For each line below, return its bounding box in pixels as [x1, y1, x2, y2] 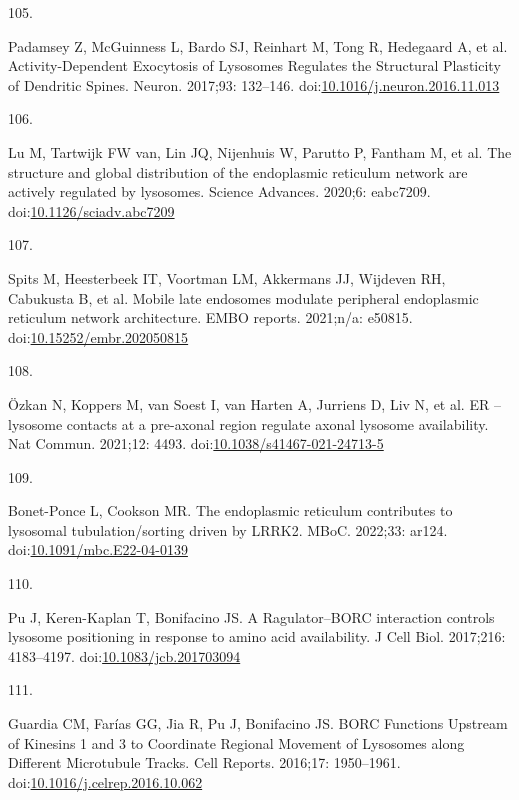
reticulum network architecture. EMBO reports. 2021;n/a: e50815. [8, 307, 413, 328]
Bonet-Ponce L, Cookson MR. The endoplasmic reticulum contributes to [8, 500, 453, 521]
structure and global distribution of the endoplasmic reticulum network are [8, 161, 468, 182]
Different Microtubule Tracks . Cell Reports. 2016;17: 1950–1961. [8, 752, 401, 773]
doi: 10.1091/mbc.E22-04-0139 [8, 539, 188, 560]
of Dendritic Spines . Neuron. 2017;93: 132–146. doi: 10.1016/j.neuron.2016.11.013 [8, 74, 500, 95]
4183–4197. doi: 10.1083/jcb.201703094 [8, 645, 241, 666]
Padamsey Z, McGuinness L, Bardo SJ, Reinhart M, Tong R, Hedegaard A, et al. [8, 35, 508, 56]
